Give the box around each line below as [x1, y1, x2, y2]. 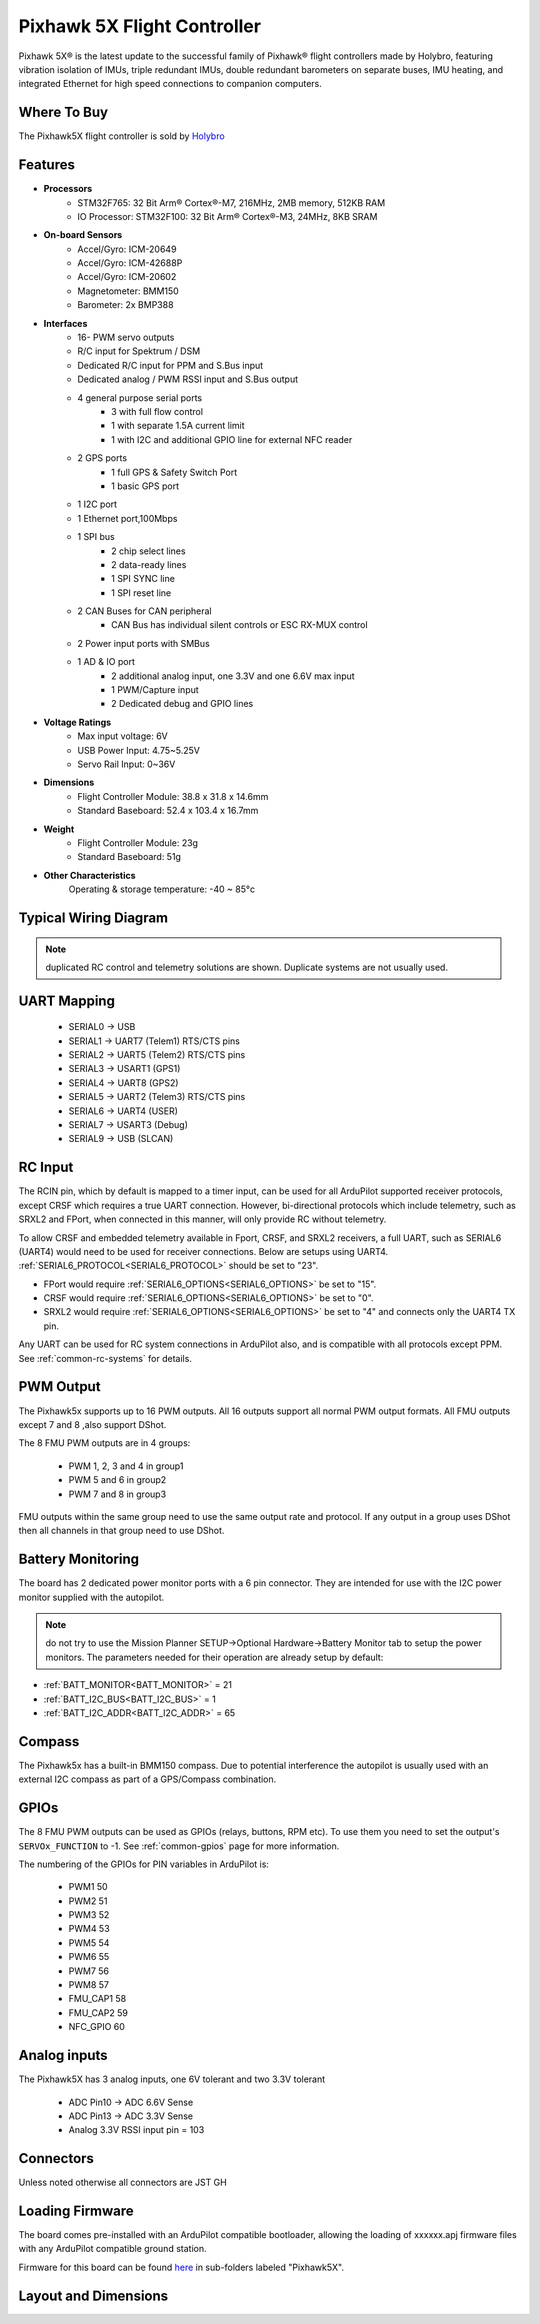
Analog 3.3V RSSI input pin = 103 [68, 2124, 205, 2136]
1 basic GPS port [111, 480, 180, 492]
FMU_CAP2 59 [68, 2006, 129, 2019]
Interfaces [43, 317, 88, 329]
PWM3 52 [68, 1909, 110, 1921]
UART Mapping [18, 992, 115, 1009]
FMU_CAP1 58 [68, 1993, 127, 2005]
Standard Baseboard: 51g [77, 851, 182, 863]
